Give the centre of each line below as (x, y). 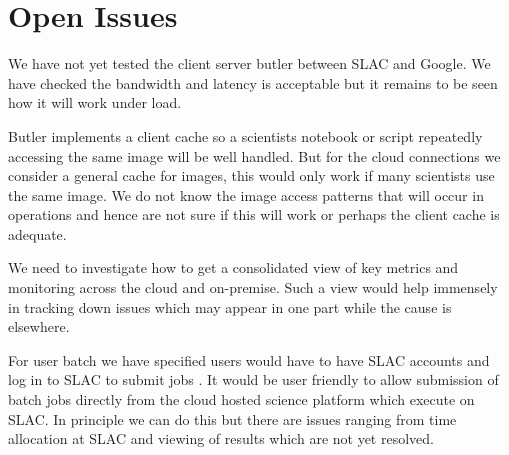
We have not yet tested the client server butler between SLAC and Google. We (249, 63)
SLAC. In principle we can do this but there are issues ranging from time (232, 418)
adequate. (37, 233)
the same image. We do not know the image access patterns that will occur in (246, 194)
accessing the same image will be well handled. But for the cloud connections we (254, 155)
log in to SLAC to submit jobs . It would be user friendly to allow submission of (253, 379)
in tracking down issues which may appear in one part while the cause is (230, 306)
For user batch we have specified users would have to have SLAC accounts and (249, 359)
